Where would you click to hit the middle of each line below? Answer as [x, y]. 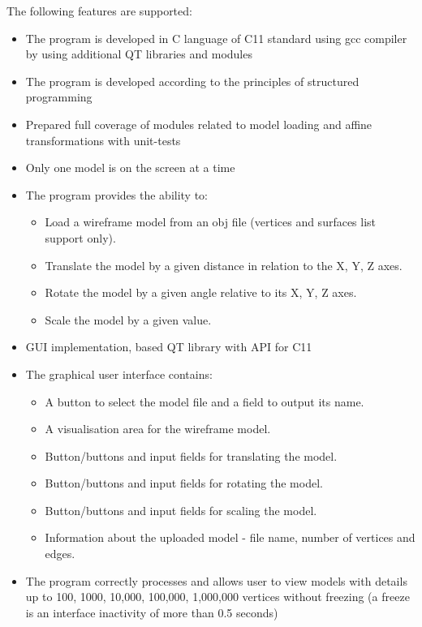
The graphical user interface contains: [119, 374]
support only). [80, 237]
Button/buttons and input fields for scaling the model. [181, 510]
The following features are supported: [99, 11]
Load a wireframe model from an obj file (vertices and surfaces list [211, 222]
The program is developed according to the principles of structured [192, 81]
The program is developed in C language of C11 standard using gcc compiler [216, 38]
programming [59, 97]
